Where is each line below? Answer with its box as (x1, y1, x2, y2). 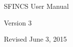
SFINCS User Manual (4, 1, 69, 11)
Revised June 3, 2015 (4, 34, 67, 44)
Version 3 (4, 17, 32, 27)
